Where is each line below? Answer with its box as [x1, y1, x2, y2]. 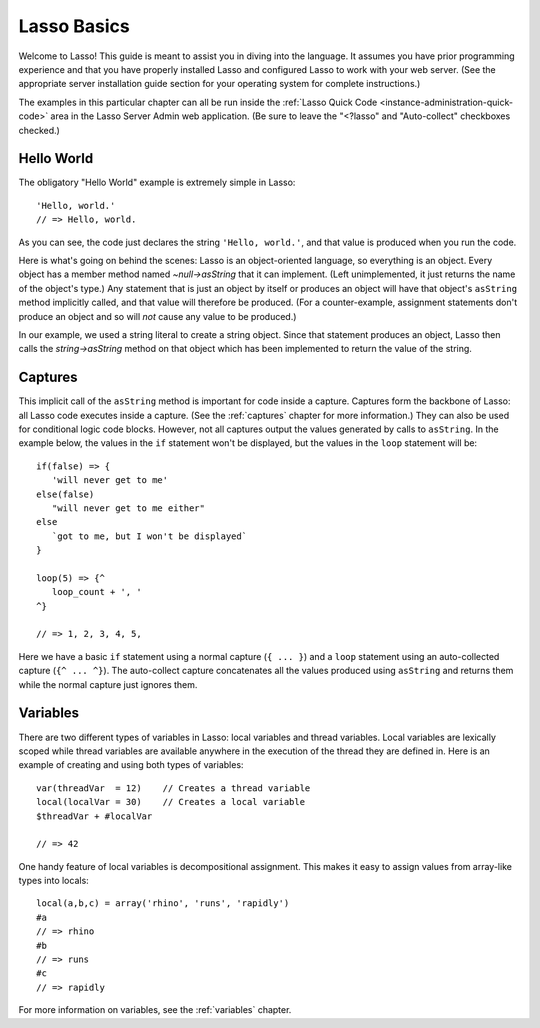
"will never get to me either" [51, 502, 205, 514]
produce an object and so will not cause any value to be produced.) [18, 310, 297, 322]
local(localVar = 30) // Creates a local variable [36, 796, 305, 808]
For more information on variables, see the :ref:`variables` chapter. [18, 1004, 292, 1016]
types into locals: [18, 875, 89, 887]
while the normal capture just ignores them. [18, 678, 198, 690]
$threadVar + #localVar [36, 810, 153, 822]
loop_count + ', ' [51, 586, 142, 598]
